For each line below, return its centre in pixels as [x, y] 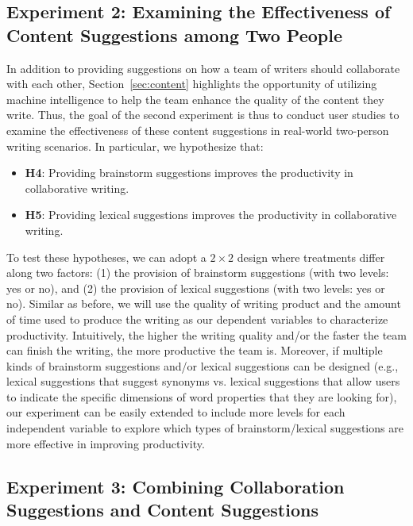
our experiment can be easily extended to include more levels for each [176, 412]
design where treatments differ [311, 257]
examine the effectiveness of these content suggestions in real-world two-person [198, 130]
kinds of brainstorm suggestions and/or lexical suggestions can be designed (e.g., [203, 365]
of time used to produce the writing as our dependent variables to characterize [197, 319]
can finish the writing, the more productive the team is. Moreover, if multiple [195, 350]
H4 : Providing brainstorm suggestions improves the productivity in [189, 173]
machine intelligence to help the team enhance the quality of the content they [195, 99]
